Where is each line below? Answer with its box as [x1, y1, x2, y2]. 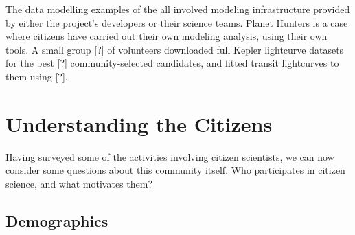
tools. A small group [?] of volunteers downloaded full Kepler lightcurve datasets [5, 42, 344, 56]
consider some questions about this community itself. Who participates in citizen [5, 163, 345, 177]
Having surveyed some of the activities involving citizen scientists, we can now [5, 149, 334, 164]
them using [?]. [5, 69, 68, 83]
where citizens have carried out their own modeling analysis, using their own [5, 29, 328, 43]
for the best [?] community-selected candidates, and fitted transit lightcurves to [5, 56, 339, 70]
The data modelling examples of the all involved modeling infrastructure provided [5, 2, 350, 16]
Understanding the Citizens [5, 109, 273, 137]
